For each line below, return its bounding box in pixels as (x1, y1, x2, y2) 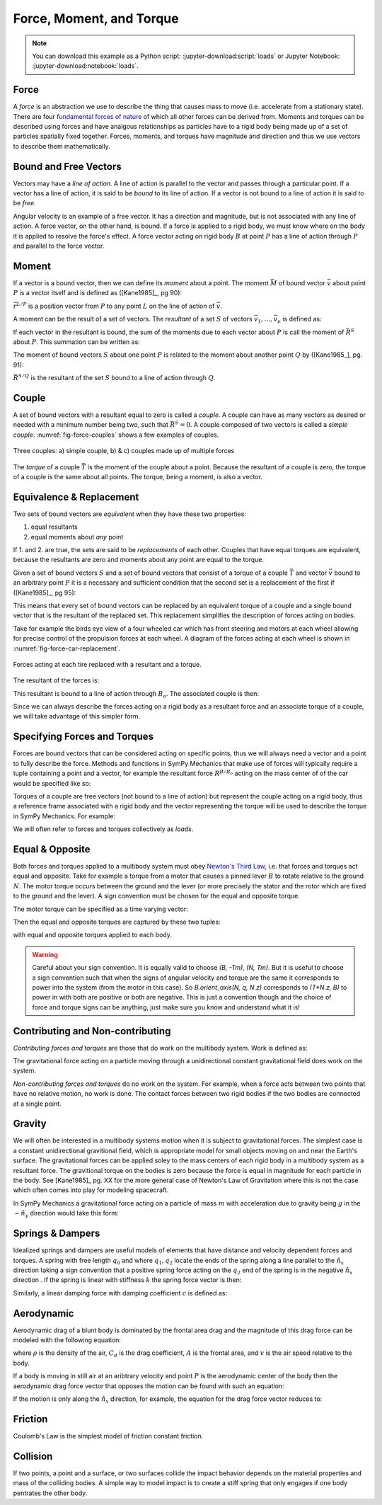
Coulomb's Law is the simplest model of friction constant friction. (13, 1431, 204, 1440)
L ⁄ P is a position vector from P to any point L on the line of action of (16, 301, 215, 310)
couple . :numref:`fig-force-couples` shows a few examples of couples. (13, 430, 219, 439)
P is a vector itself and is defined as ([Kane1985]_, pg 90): (13, 289, 183, 297)
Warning (32, 950, 58, 958)
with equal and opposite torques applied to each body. (13, 931, 173, 939)
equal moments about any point (30, 532, 124, 541)
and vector (295, 568, 328, 577)
